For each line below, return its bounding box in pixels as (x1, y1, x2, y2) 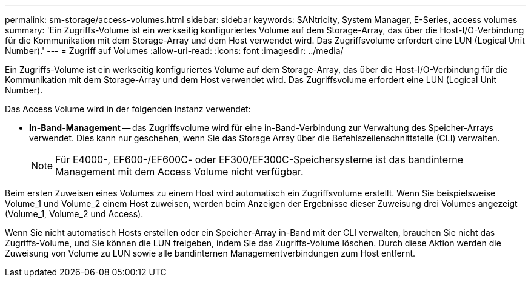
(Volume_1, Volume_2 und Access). (5, 209, 144, 219)
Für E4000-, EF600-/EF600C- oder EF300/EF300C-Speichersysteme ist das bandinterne (55, 153, 464, 166)
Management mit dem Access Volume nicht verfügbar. (55, 166, 304, 178)
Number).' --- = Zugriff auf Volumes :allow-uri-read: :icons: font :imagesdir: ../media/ (5, 45, 344, 56)
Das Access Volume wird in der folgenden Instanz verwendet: (5, 104, 251, 114)
